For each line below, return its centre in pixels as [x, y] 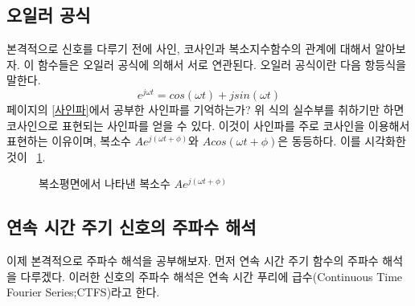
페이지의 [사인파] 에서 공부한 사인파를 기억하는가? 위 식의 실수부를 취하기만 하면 [205, 110]
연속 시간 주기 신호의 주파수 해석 [131, 227]
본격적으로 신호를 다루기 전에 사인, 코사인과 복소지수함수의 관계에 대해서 [189, 49]
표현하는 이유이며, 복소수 [69, 141]
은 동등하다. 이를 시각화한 [342, 141]
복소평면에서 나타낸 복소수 [105, 184]
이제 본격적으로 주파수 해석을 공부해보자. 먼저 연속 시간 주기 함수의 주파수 [193, 261]
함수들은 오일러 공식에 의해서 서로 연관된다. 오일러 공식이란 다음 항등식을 [222, 64]
